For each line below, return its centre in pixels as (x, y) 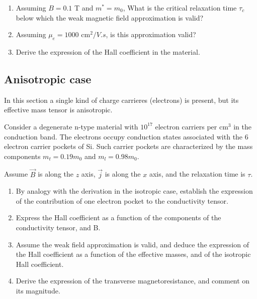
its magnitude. (38, 290)
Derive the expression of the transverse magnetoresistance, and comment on (133, 281)
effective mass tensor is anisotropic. (58, 110)
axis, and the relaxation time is (197, 174)
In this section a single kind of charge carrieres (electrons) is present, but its (121, 100)
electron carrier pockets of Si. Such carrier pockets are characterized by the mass (128, 146)
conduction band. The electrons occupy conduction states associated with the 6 (126, 136)
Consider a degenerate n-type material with (71, 126)
